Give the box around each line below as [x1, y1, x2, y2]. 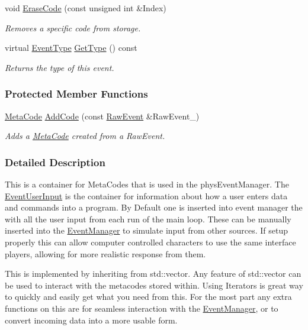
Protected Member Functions [5, 86, 148, 101]
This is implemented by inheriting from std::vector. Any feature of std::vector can [5, 267, 301, 280]
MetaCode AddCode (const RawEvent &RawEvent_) [5, 109, 200, 122]
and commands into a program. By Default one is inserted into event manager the [5, 201, 303, 213]
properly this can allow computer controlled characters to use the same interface [5, 235, 296, 248]
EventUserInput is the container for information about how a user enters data [5, 189, 288, 202]
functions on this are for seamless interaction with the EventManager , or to [5, 302, 278, 314]
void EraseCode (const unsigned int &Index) [5, 2, 166, 14]
